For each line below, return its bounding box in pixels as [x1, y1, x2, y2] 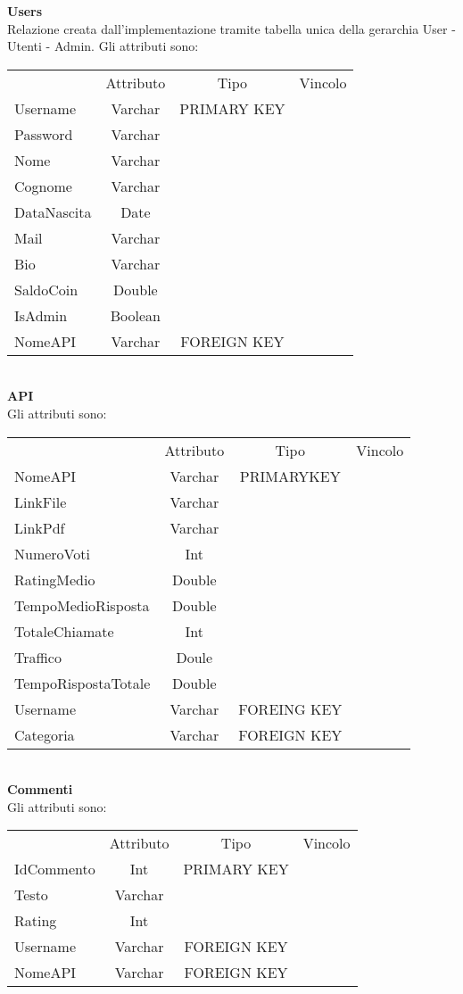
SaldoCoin [14, 278, 79, 300]
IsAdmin [14, 304, 68, 326]
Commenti [7, 780, 73, 799]
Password [14, 123, 73, 145]
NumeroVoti [14, 543, 90, 564]
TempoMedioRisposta [14, 594, 150, 616]
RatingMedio [14, 568, 95, 590]
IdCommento [14, 858, 95, 880]
